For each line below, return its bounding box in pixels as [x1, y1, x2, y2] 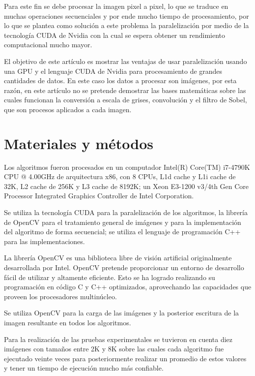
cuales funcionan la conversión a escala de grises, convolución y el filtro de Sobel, [4, 94, 247, 105]
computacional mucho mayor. [4, 39, 92, 50]
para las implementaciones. [4, 236, 85, 246]
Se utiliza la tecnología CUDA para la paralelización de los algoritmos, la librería [4, 207, 248, 218]
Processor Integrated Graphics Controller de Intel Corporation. [4, 190, 194, 201]
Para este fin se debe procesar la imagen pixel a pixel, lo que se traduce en [4, 1, 228, 11]
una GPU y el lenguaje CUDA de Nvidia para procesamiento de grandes [4, 65, 223, 76]
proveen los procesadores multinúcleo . [4, 291, 117, 301]
